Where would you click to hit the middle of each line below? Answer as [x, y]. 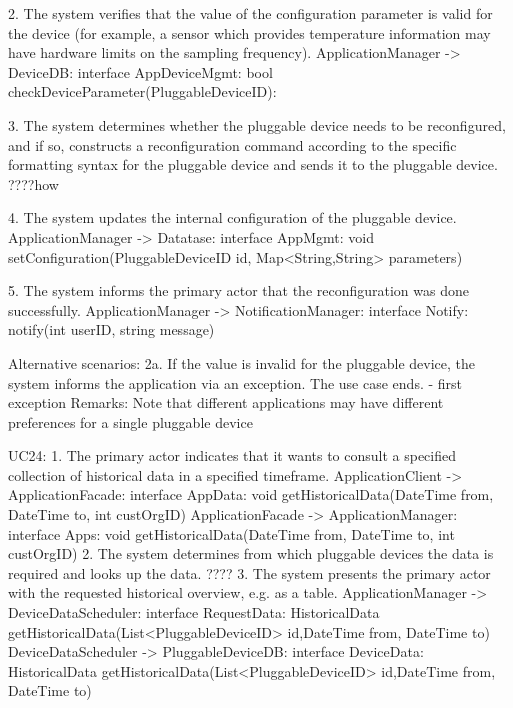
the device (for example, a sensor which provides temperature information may [249, 32]
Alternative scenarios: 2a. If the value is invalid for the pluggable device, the [242, 362]
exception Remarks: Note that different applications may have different [226, 402]
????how [33, 183]
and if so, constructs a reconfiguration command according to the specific [232, 144]
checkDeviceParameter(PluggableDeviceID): [142, 91]
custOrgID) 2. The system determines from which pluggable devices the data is [251, 553]
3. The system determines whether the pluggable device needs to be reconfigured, [257, 124]
